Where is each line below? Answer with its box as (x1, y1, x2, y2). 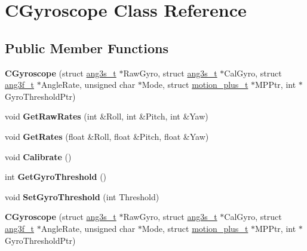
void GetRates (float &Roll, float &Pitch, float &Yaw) (5, 130, 209, 142)
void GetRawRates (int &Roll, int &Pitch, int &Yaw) (5, 110, 208, 123)
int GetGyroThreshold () (5, 170, 107, 183)
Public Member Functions (5, 38, 168, 57)
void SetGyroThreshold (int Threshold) (5, 190, 159, 203)
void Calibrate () (5, 150, 72, 163)
